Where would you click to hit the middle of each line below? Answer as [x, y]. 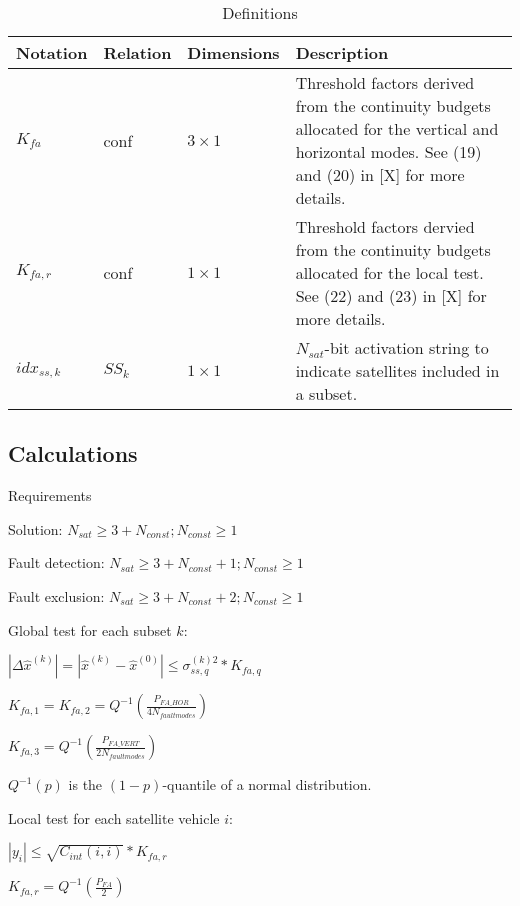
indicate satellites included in [397, 370]
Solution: [35, 528]
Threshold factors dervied [385, 226]
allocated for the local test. [389, 272]
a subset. [326, 393]
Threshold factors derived [385, 82]
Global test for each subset [90, 629]
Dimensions [233, 52]
